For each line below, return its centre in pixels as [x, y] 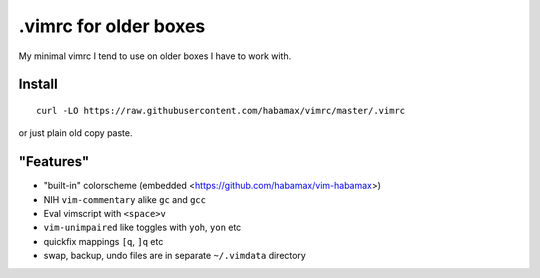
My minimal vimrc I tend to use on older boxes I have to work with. [155, 56]
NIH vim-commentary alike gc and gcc [125, 199]
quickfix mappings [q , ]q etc [103, 241]
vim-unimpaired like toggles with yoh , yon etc [142, 227]
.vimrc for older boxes [112, 26]
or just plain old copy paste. [75, 133]
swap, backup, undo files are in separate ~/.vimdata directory [175, 256]
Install [38, 84]
